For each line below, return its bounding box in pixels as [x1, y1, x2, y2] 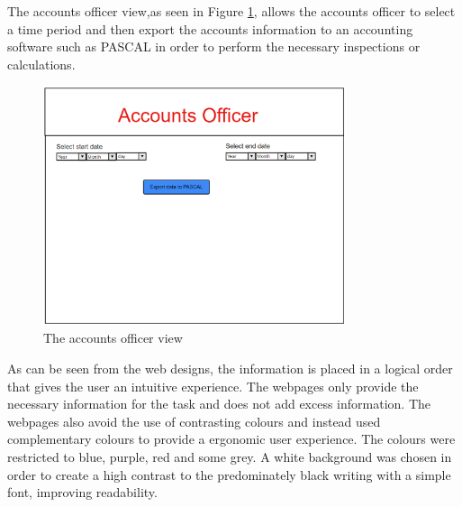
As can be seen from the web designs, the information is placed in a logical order [7, 359, 453, 378]
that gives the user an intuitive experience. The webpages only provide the [7, 376, 419, 395]
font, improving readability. [7, 483, 158, 502]
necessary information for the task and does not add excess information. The [7, 394, 431, 413]
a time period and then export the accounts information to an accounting [7, 19, 413, 38]
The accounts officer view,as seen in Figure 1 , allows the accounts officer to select [7, 2, 456, 20]
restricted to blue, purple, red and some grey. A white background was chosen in [7, 447, 452, 466]
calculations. [7, 54, 76, 73]
